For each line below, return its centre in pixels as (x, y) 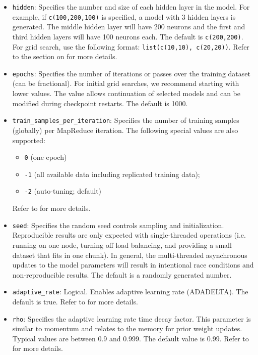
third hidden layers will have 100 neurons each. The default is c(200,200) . (128, 36)
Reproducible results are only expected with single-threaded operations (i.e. (129, 235)
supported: (29, 140)
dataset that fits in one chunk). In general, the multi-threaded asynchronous (130, 255)
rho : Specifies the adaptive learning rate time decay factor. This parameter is (132, 318)
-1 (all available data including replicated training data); (112, 174)
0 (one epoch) (46, 157)
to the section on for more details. (65, 56)
